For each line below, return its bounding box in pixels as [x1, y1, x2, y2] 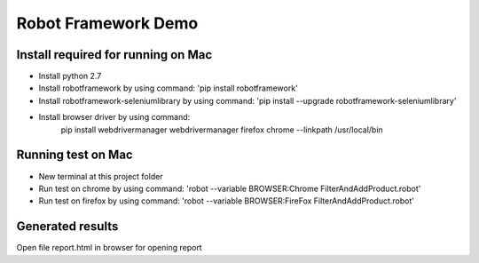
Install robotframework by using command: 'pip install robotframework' [38, 83, 299, 93]
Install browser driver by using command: [38, 112, 191, 123]
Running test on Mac [16, 147, 133, 163]
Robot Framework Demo [16, 13, 199, 33]
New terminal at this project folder [38, 171, 163, 181]
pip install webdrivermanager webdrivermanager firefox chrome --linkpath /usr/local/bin [60, 124, 383, 135]
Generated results [16, 219, 119, 235]
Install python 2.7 [38, 71, 102, 82]
